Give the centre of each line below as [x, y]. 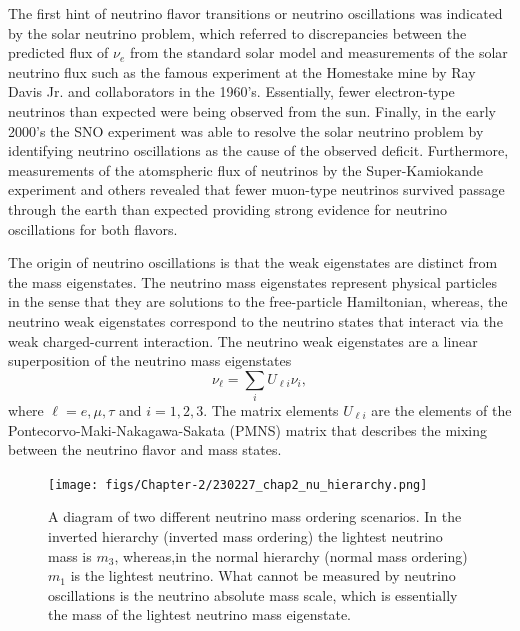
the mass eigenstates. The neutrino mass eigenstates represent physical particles [252, 281]
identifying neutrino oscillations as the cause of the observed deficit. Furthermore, [258, 150]
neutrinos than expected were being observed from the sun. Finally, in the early [252, 110]
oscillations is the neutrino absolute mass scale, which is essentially [253, 594]
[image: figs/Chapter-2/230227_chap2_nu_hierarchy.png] [238, 484]
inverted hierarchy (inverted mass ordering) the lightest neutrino [245, 536]
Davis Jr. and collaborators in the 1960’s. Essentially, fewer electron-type [231, 91]
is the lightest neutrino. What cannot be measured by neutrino [263, 575]
